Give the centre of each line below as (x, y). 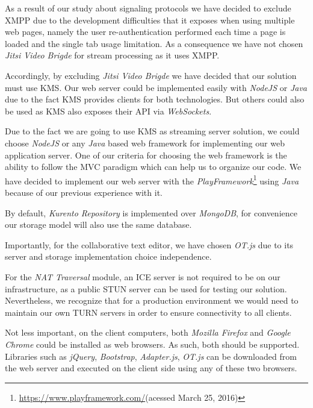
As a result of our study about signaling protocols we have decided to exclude (148, 8)
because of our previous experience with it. (84, 192)
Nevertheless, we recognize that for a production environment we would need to (152, 300)
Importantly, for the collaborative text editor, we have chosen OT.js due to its (149, 244)
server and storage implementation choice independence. (108, 256)
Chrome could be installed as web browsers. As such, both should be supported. (152, 344)
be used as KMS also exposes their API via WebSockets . (108, 111)
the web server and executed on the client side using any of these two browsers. (151, 368)
